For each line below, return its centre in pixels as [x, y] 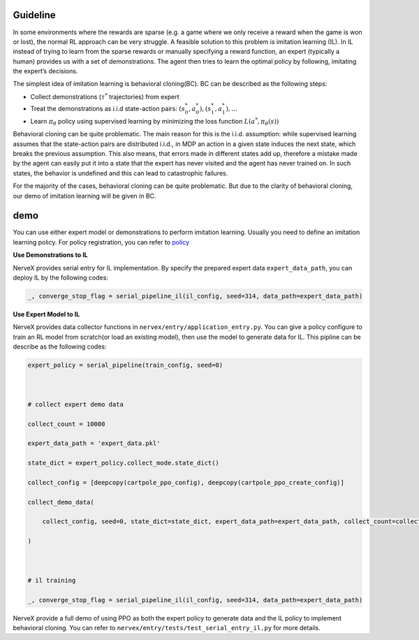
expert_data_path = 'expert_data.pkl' [94, 443]
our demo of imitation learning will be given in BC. [84, 196]
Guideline [34, 15]
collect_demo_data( [61, 502]
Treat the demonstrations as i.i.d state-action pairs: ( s [108, 109]
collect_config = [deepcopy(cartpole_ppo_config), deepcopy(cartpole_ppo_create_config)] [186, 482]
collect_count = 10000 [66, 424]
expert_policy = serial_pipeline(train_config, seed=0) [125, 365]
